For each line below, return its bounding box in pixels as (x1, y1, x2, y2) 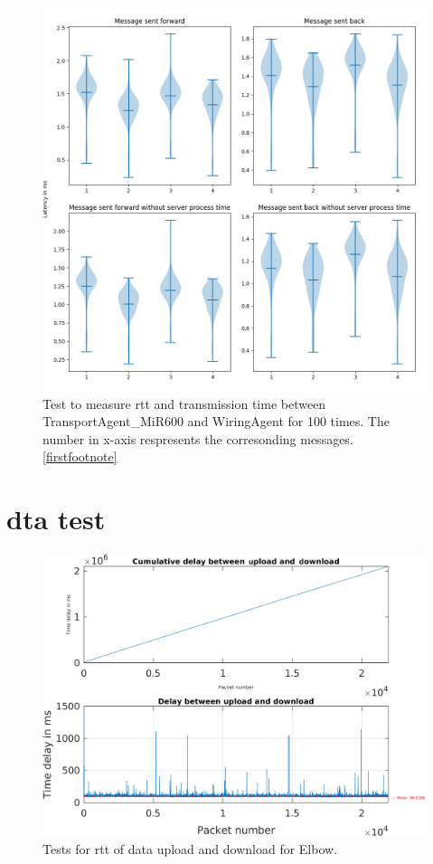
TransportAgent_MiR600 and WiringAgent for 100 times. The (42, 412, 390, 431)
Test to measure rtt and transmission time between (42, 394, 326, 413)
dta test (6, 500, 106, 537)
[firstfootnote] (42, 447, 118, 466)
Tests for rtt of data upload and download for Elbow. (42, 840, 338, 859)
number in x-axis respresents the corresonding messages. (42, 429, 353, 448)
